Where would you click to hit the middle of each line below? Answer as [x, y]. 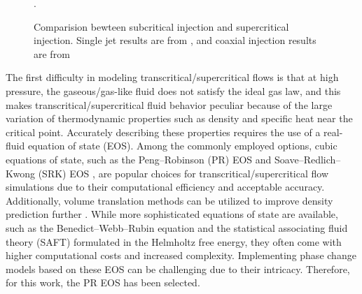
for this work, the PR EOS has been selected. [103, 282]
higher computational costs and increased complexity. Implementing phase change [181, 255]
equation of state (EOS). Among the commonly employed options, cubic [182, 146]
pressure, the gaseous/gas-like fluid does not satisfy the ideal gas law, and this [173, 90]
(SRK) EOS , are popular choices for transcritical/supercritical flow [183, 173]
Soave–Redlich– [308, 159]
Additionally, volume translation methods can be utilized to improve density [169, 200]
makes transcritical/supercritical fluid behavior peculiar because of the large [169, 104]
